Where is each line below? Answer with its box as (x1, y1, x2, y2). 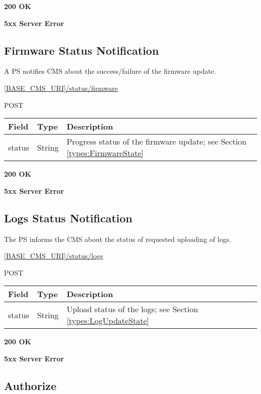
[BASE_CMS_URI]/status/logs (4, 250, 103, 261)
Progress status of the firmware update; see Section (66, 136, 246, 148)
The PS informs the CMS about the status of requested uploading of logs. (4, 233, 231, 244)
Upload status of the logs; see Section (66, 303, 198, 315)
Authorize (4, 377, 57, 393)
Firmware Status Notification (4, 42, 159, 58)
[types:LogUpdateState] (66, 315, 150, 327)
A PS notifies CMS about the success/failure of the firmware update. (4, 66, 216, 76)
